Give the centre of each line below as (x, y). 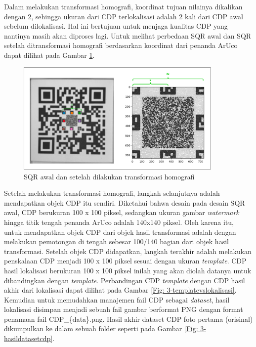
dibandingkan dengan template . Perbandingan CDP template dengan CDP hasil (125, 280)
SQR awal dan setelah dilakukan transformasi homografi (109, 176)
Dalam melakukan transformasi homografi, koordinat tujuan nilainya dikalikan (123, 6)
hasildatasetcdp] (28, 338)
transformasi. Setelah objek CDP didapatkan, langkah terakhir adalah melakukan (128, 251)
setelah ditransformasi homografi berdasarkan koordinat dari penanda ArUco (121, 45)
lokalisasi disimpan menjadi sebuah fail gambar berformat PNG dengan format (124, 309)
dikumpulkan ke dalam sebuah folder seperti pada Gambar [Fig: (101, 328)
